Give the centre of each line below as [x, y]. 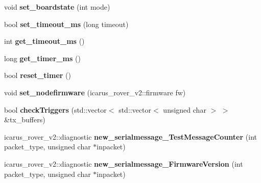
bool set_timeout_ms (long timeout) [66, 24]
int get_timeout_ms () [44, 41]
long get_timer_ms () [42, 58]
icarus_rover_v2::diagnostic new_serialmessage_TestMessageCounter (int [130, 136]
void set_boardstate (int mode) [57, 7]
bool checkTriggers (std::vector [55, 109]
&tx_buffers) [25, 120]
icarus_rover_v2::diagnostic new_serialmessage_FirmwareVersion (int [124, 163]
